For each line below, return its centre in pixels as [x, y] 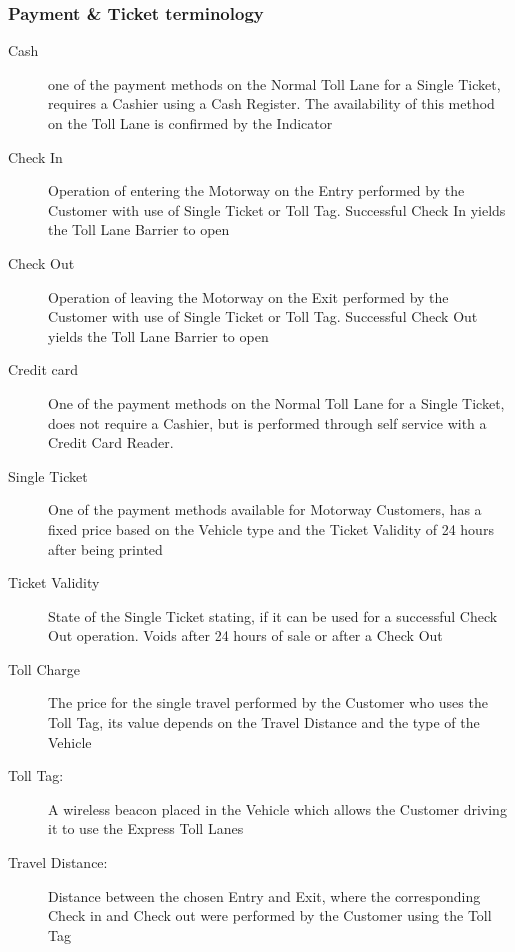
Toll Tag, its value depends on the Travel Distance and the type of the [264, 722]
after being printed [105, 548]
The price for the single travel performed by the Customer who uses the [268, 702]
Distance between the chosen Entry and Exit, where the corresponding [264, 895]
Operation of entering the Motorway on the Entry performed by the [256, 190]
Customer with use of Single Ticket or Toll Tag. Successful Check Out [263, 316]
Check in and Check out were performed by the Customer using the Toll [270, 915]
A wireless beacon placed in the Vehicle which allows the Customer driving [277, 808]
